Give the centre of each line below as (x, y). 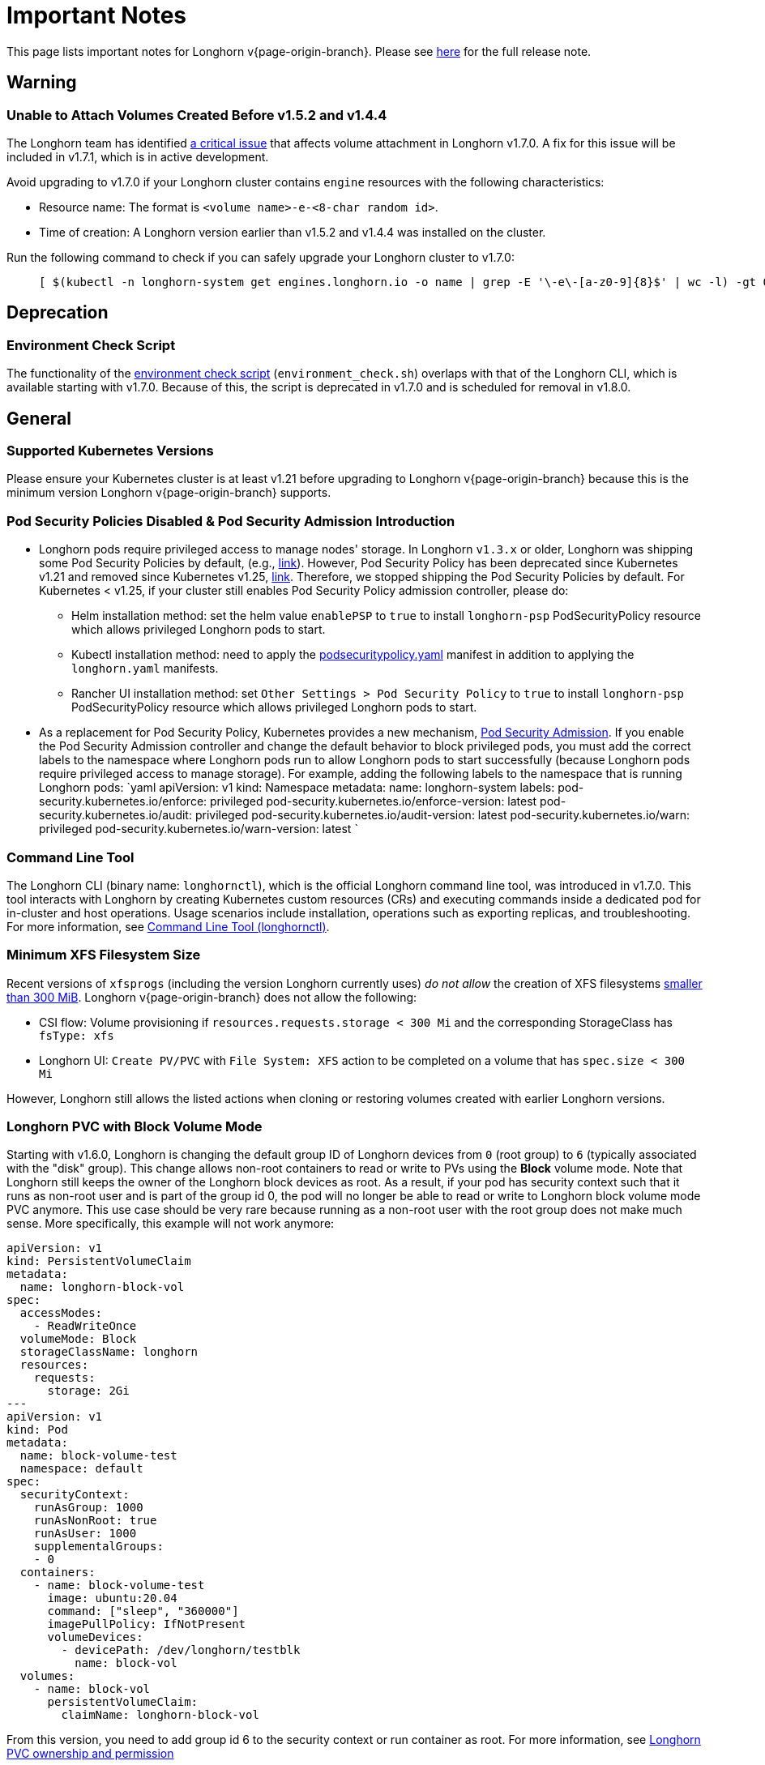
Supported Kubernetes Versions (110, 451)
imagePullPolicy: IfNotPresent (147, 1624)
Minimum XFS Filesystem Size (104, 955)
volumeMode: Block (78, 1339)
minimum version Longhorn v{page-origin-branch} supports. (169, 493)
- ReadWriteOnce (85, 1326)
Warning (42, 83)
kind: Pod (37, 1430)
